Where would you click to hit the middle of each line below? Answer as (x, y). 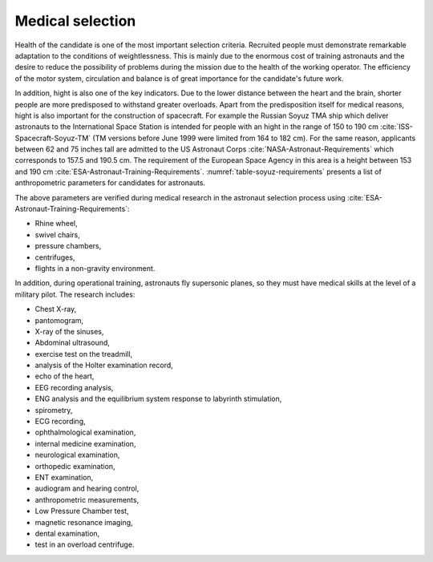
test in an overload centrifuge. (85, 544)
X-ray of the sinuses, (69, 331)
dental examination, (67, 533)
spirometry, (54, 410)
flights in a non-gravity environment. (95, 268)
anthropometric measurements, (87, 499)
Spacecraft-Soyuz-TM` (53, 138)
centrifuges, (55, 257)
